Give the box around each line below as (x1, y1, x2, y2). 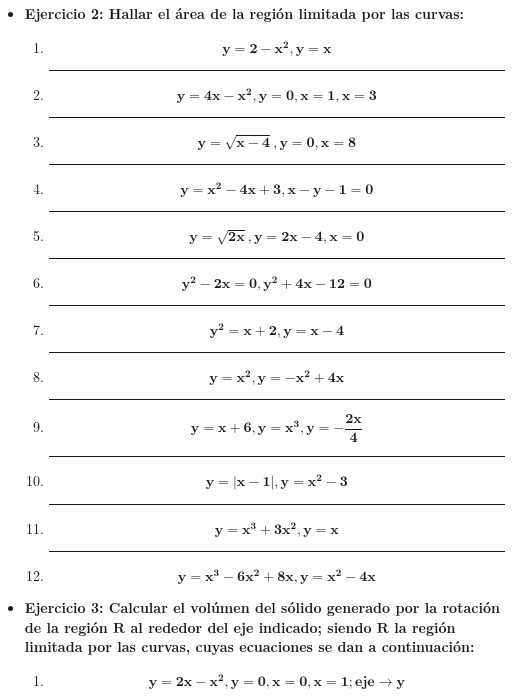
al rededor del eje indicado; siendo (130, 616, 372, 637)
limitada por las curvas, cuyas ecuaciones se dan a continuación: (24, 636, 475, 657)
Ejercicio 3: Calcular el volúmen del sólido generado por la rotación (24, 597, 500, 618)
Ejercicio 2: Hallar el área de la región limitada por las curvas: (24, 3, 464, 23)
